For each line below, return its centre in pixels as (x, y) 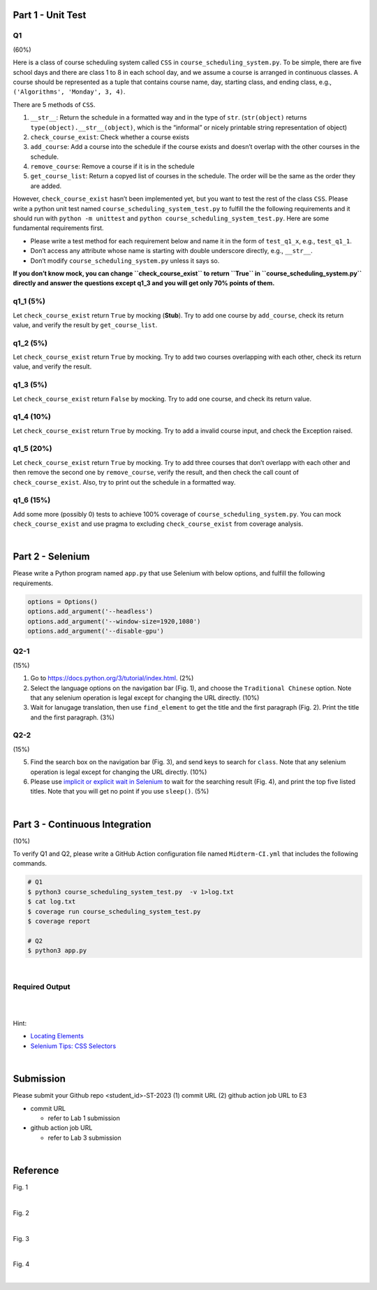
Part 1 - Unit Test (50, 15)
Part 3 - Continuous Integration (82, 824)
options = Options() (62, 602)
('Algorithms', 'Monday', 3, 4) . (69, 92)
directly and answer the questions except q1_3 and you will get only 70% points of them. (144, 283)
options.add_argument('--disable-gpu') (96, 631)
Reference (36, 1170)
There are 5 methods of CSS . (54, 104)
